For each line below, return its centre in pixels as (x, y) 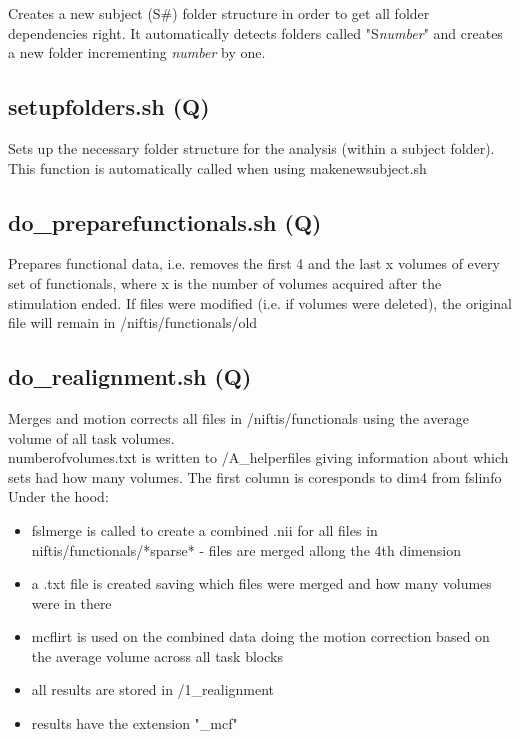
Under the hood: (58, 496)
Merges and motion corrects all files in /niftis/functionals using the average (239, 417)
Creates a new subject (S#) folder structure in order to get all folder (219, 13)
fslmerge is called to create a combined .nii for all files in (204, 529)
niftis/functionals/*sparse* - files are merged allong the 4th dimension (246, 549)
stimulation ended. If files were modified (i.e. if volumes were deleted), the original (260, 302)
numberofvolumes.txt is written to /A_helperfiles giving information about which (258, 457)
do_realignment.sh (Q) (130, 376)
